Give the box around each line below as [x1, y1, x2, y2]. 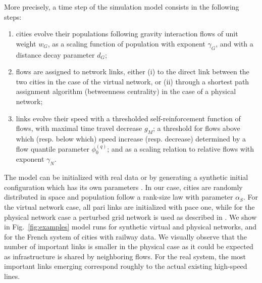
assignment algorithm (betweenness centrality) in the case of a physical [16, 86, 236, 97]
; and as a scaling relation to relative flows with [107, 143, 254, 154]
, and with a [216, 38, 253, 49]
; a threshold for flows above [152, 123, 240, 133]
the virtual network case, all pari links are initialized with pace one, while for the [4, 201, 255, 212]
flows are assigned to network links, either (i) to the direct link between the [16, 66, 249, 77]
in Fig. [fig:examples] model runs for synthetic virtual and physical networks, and [4, 221, 257, 232]
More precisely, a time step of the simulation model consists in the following [4, 2, 239, 12]
